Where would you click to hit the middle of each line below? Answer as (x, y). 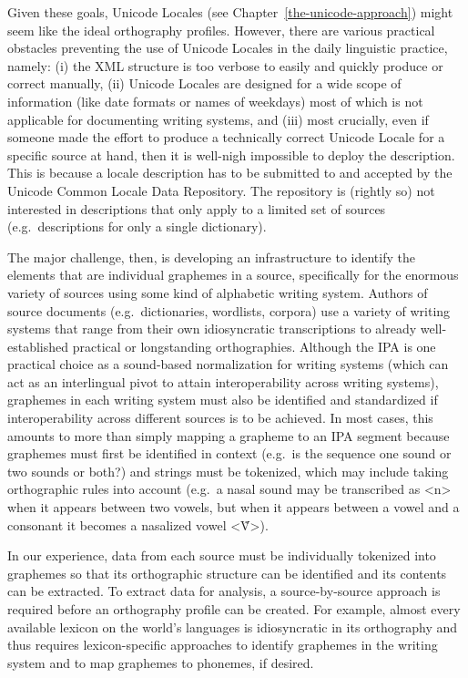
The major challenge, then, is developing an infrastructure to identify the (211, 257)
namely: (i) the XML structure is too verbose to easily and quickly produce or (225, 65)
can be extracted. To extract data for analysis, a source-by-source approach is (224, 591)
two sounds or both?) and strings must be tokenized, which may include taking (228, 471)
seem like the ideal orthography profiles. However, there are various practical (221, 30)
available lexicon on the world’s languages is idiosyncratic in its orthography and (233, 627)
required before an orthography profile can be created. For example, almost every (234, 609)
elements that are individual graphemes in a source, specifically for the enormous (233, 275)
